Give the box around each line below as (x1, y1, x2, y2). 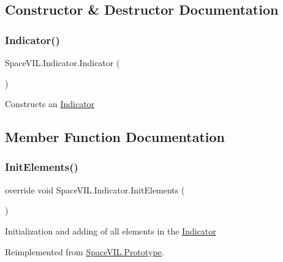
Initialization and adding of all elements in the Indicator (5, 224, 216, 237)
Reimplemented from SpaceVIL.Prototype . (5, 245, 164, 258)
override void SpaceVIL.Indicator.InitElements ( (5, 183, 185, 196)
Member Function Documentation (5, 127, 225, 146)
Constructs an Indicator (5, 97, 95, 110)
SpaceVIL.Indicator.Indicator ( (5, 56, 120, 69)
